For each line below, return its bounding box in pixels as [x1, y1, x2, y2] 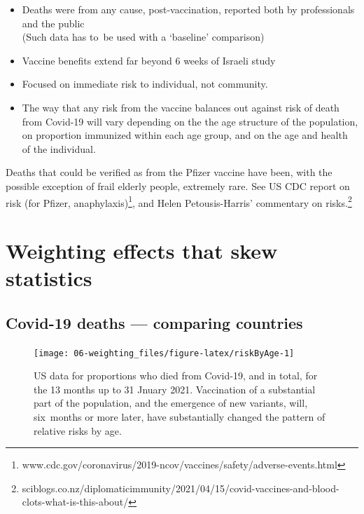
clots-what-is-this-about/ [22, 494, 129, 509]
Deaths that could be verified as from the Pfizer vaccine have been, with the [6, 165, 332, 180]
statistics [6, 264, 92, 292]
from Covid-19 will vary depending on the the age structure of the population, [22, 114, 358, 128]
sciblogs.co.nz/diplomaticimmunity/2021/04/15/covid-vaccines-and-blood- [22, 480, 339, 495]
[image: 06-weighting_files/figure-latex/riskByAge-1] [34, 348, 295, 358]
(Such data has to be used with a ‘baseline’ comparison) [22, 29, 265, 44]
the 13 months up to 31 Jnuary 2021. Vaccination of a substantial [34, 381, 316, 396]
